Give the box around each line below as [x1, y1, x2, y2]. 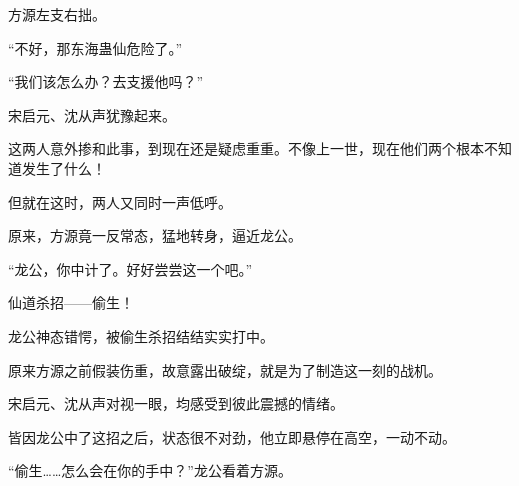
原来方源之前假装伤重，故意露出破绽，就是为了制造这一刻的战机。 [8, 359, 442, 380]
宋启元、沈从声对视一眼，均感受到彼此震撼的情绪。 [8, 393, 344, 414]
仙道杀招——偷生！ [8, 292, 134, 313]
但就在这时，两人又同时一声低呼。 [8, 191, 232, 212]
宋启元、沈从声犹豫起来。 [8, 104, 176, 125]
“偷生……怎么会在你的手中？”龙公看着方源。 [8, 460, 292, 481]
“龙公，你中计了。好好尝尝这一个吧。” [8, 258, 253, 279]
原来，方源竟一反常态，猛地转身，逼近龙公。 [8, 225, 302, 246]
